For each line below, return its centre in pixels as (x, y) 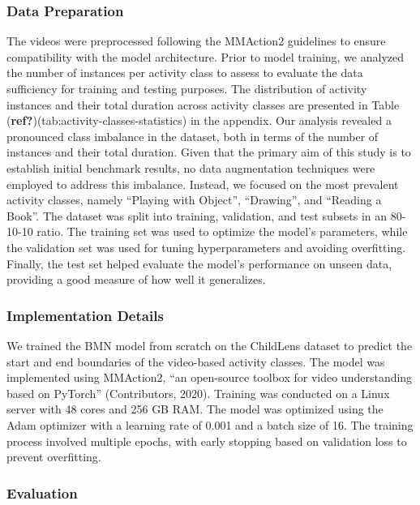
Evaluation (42, 492)
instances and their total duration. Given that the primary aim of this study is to (209, 152)
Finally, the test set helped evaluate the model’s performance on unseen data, (199, 263)
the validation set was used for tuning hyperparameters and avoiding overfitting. (206, 247)
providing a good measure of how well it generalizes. (136, 279)
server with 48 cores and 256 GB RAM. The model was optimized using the (195, 409)
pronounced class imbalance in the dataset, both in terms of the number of (193, 136)
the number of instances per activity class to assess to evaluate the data (185, 73)
